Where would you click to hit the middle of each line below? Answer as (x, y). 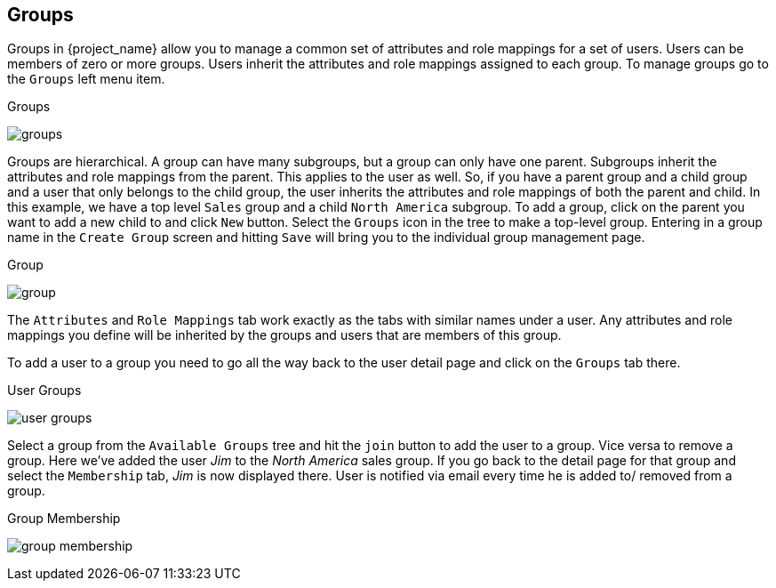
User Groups (44, 391)
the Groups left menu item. (86, 79)
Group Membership (64, 519)
